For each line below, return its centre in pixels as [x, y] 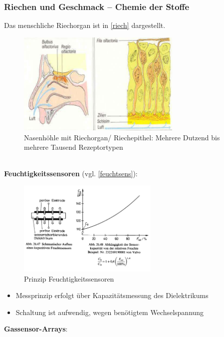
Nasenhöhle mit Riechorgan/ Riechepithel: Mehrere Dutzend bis [122, 137]
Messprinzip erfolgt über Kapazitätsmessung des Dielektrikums [112, 295]
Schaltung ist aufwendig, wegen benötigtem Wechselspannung [110, 312]
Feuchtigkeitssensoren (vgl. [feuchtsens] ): [71, 173]
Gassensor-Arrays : [36, 329]
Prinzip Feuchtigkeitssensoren [69, 278]
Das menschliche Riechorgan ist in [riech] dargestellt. [85, 25]
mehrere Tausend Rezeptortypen [74, 147]
